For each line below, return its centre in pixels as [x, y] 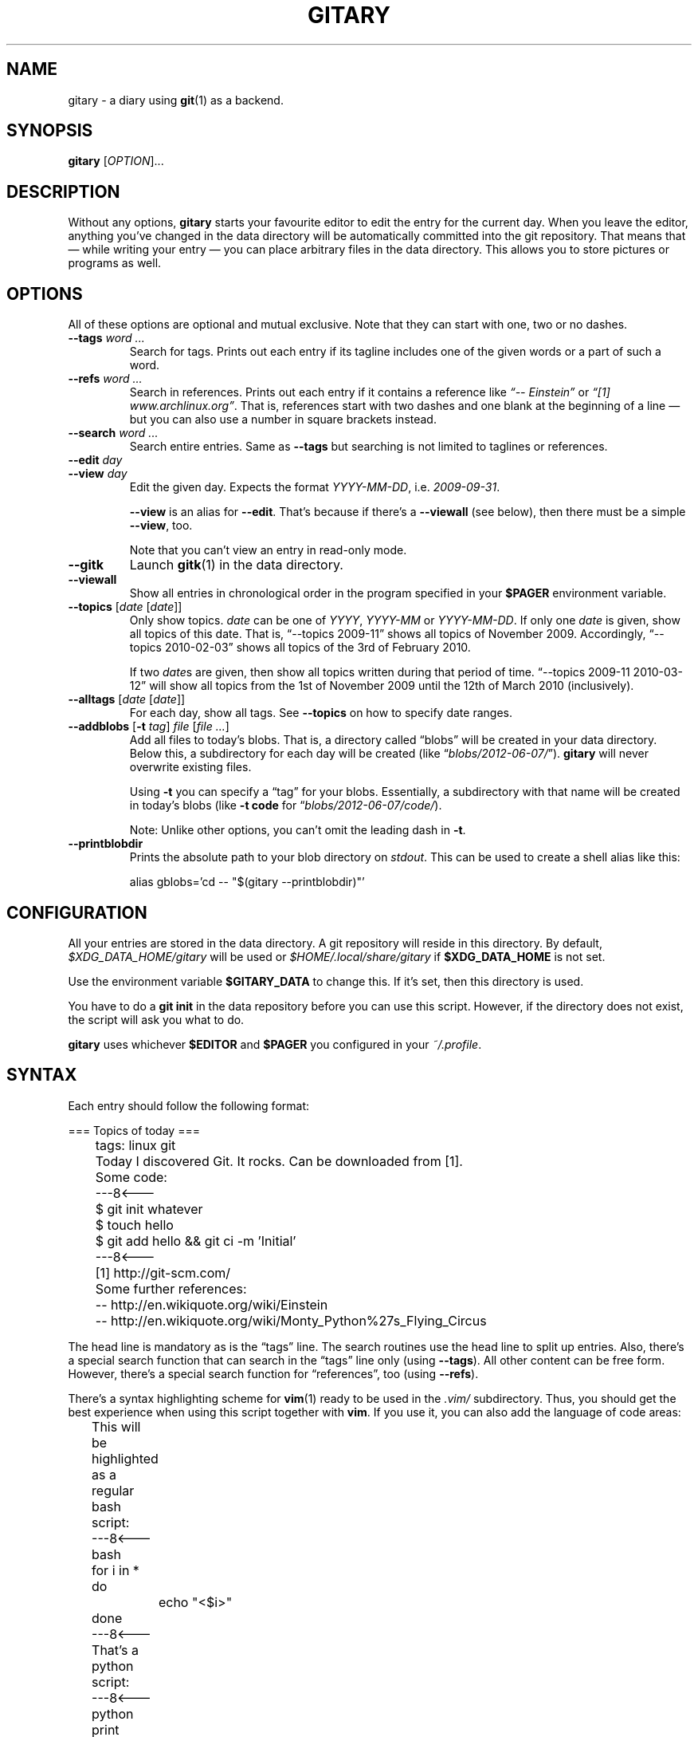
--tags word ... [106, 338]
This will [116, 1426]
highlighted [125, 1458]
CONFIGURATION [77, 912]
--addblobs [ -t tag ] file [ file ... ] [149, 727]
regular [113, 1490]
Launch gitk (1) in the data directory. [236, 565]
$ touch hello [134, 1225]
